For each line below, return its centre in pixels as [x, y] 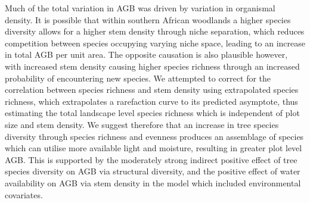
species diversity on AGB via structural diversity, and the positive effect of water [153, 171]
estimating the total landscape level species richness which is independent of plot [152, 113]
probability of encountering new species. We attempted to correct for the [138, 78]
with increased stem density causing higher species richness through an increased [152, 66]
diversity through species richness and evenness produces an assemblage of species [154, 136]
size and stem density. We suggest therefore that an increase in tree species [142, 124]
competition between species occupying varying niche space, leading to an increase [155, 43]
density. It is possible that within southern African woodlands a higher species [148, 19]
